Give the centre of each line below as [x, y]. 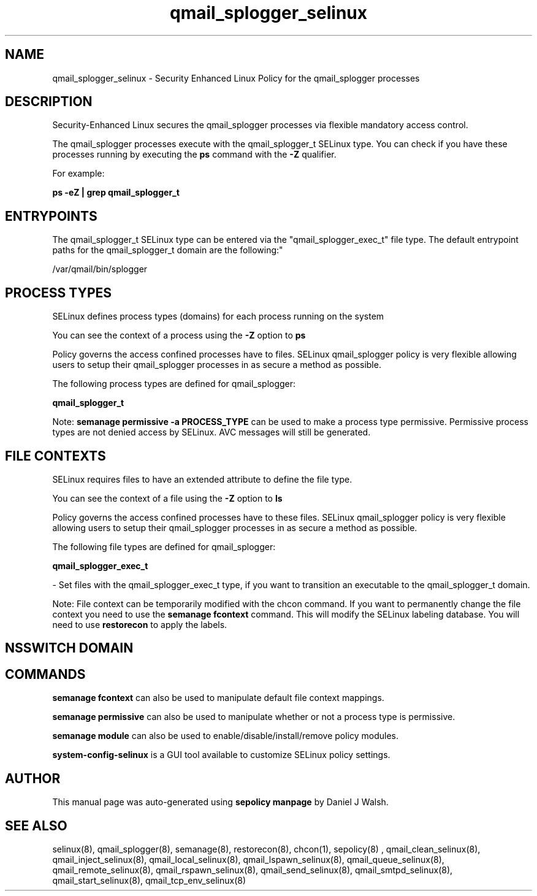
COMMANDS [45, 674]
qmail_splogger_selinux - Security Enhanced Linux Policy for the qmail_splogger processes [236, 78]
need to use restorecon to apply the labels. [140, 624]
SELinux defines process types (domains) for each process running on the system [218, 316]
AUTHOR [33, 778]
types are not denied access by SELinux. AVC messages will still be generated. [211, 432]
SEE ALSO [36, 825]
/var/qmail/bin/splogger [100, 269]
